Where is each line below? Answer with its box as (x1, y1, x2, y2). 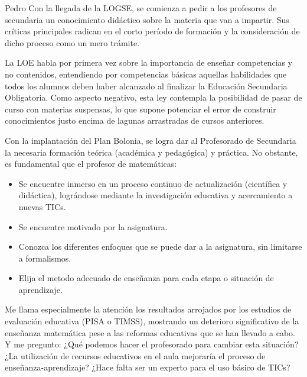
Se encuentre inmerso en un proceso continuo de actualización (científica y (18, 177, 288, 189)
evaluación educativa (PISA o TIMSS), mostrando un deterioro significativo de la (5, 315, 299, 327)
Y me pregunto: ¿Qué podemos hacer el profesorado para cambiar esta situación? (5, 338, 299, 350)
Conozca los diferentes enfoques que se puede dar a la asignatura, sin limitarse (18, 240, 302, 253)
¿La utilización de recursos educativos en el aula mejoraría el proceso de (5, 349, 266, 362)
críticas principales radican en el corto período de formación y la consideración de (5, 25, 300, 37)
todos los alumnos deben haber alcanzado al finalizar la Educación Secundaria (5, 79, 288, 92)
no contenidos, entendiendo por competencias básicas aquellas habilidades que (5, 67, 287, 80)
